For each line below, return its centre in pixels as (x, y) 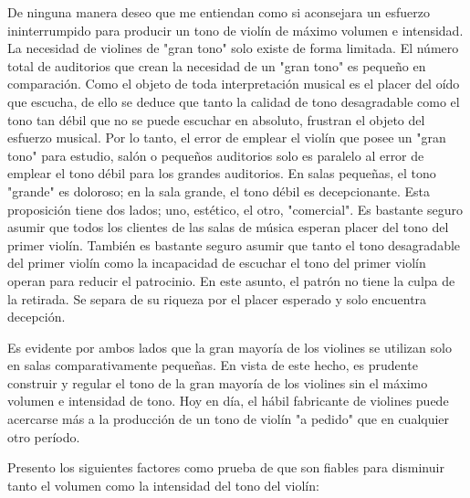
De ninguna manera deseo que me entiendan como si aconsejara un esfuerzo (219, 12)
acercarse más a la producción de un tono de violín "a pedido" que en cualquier (229, 419)
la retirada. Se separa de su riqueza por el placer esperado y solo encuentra (217, 298)
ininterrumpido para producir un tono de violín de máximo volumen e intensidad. (235, 30)
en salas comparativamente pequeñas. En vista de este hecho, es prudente (213, 365)
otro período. (44, 436)
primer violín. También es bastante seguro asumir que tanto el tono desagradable (234, 244)
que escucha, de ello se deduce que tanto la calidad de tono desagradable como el (234, 101)
